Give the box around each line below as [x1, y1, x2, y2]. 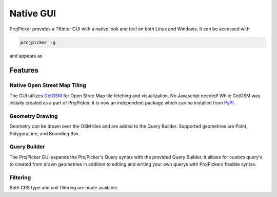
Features [9, 66, 38, 75]
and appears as [9, 52, 43, 59]
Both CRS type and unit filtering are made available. [9, 185, 119, 191]
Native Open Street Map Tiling [9, 82, 87, 89]
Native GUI [9, 8, 56, 19]
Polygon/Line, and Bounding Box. [9, 130, 80, 136]
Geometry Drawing [9, 112, 58, 119]
